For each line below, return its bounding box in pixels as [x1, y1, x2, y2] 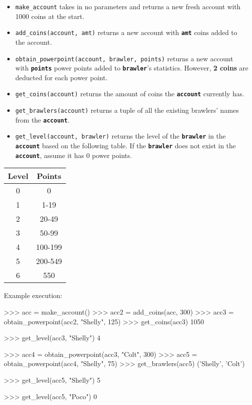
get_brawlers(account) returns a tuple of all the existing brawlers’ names [15, 105, 239, 115]
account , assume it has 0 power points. [15, 150, 132, 160]
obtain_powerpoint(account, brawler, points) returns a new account [15, 53, 234, 63]
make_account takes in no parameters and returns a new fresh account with [15, 1, 241, 11]
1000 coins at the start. [15, 11, 84, 21]
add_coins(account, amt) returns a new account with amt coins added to [15, 27, 237, 37]
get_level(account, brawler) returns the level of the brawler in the [15, 131, 226, 141]
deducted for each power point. [15, 72, 108, 82]
